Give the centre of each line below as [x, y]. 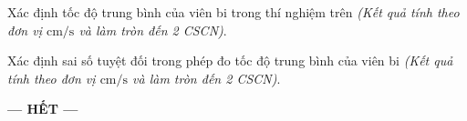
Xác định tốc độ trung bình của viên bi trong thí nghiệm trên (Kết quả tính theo [233, 12]
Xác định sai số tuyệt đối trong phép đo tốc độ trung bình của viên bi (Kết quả [230, 60]
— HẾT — [43, 109]
